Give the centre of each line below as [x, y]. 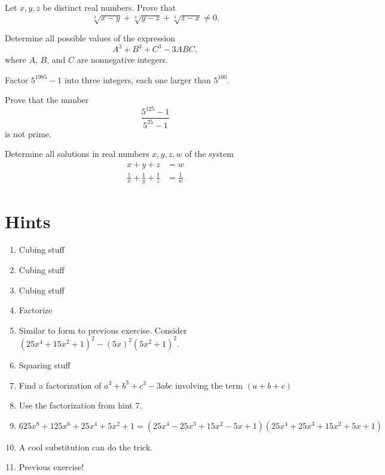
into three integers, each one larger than [137, 79]
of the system [209, 154]
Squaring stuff [45, 364]
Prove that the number [47, 100]
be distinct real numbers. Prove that [109, 7]
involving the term [209, 385]
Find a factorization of [60, 385]
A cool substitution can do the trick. [86, 447]
